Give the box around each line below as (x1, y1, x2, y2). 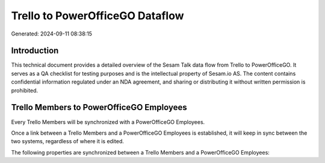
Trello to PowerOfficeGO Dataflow (11, 9, 184, 22)
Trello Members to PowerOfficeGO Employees (11, 102, 187, 112)
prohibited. (11, 87, 39, 94)
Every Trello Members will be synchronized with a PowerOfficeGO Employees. (11, 118, 205, 126)
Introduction (11, 46, 59, 56)
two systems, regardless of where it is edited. (11, 138, 125, 145)
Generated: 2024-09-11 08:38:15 (11, 30, 93, 37)
